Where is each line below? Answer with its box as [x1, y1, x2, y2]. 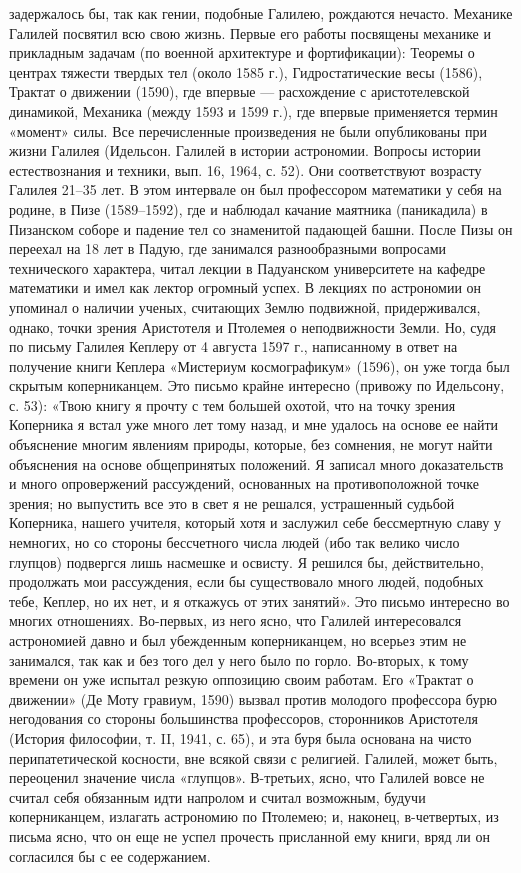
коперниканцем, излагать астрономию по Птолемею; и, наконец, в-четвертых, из [9, 806, 499, 827]
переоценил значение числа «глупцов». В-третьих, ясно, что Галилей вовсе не [9, 767, 485, 788]
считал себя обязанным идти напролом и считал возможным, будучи [9, 786, 426, 807]
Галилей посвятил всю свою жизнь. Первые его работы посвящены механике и [9, 22, 491, 43]
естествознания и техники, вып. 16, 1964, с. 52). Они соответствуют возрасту [9, 159, 482, 180]
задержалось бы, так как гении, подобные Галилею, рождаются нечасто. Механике [9, 3, 513, 23]
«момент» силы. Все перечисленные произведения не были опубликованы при [9, 120, 487, 141]
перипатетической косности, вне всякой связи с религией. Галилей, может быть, [9, 747, 498, 768]
